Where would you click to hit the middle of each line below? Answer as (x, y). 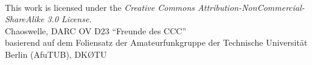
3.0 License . (69, 19)
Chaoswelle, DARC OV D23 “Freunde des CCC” (96, 30)
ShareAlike (25, 19)
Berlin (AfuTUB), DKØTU (56, 54)
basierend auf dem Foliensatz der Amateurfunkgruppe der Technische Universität (156, 42)
